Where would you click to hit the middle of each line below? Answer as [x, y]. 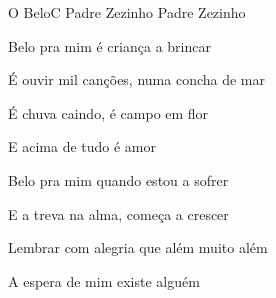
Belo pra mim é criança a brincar [109, 45]
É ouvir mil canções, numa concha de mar [136, 79]
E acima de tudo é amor [82, 146]
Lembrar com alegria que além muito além [138, 247]
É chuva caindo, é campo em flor [108, 112]
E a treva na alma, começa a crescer [118, 213]
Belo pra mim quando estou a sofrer [118, 179]
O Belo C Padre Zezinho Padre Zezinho [127, 12]
